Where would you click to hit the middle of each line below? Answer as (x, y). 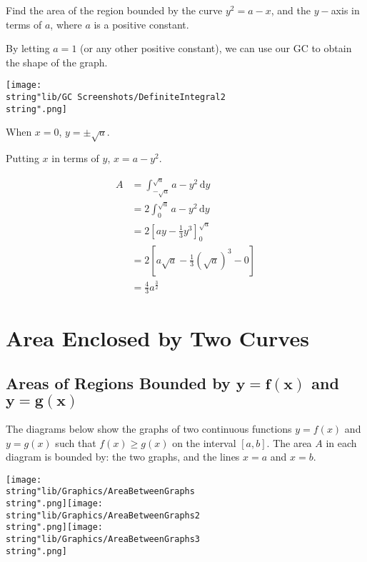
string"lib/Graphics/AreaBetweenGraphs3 (103, 540)
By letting (28, 48)
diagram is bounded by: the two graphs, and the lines (123, 457)
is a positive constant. (141, 24)
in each (341, 442)
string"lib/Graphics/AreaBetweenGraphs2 (103, 515)
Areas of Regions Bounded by (118, 383)
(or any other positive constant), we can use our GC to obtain (216, 48)
